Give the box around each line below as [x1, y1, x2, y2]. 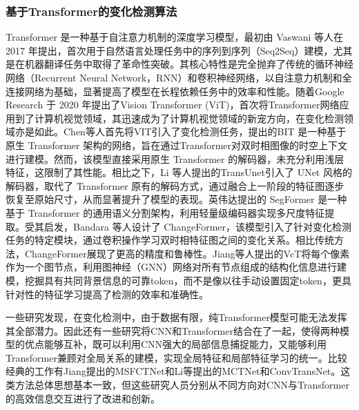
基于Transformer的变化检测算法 [6, 2, 177, 19]
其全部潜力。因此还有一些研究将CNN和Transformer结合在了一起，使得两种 [6, 323, 340, 338]
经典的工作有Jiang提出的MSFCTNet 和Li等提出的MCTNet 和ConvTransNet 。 [6, 364, 341, 378]
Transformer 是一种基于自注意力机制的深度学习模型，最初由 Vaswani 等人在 [6, 30, 344, 44]
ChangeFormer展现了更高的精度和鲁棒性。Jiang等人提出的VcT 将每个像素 [24, 246, 350, 260]
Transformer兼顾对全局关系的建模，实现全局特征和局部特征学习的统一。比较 [6, 350, 347, 364]
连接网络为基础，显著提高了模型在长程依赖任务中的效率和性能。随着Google [6, 84, 345, 98]
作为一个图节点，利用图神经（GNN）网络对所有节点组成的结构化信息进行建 [6, 260, 347, 274]
